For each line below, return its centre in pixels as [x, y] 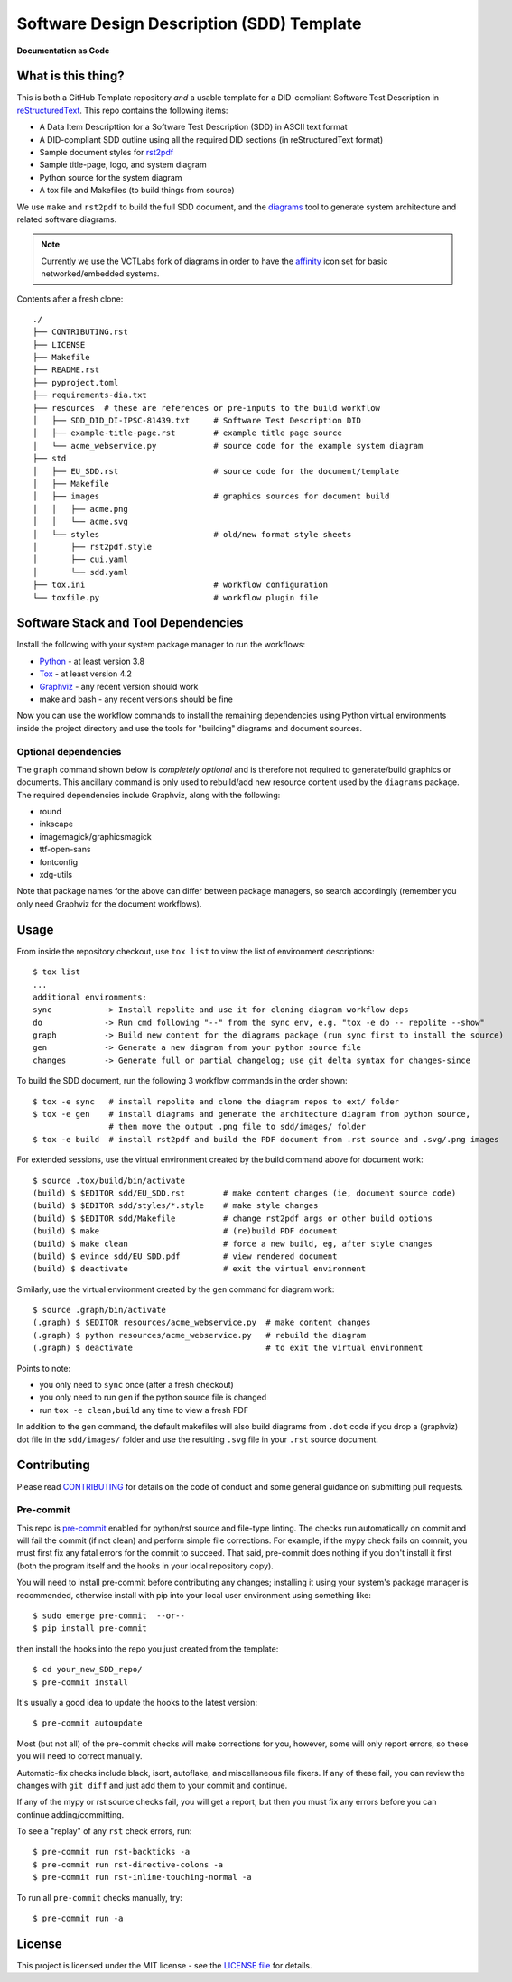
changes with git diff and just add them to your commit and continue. [152, 1785]
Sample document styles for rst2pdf [107, 153]
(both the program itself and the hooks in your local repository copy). [145, 1566]
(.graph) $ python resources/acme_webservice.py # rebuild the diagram [200, 1335]
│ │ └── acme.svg [80, 522]
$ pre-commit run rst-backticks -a [112, 1852]
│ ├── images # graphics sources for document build [211, 496]
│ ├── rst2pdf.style [93, 547]
